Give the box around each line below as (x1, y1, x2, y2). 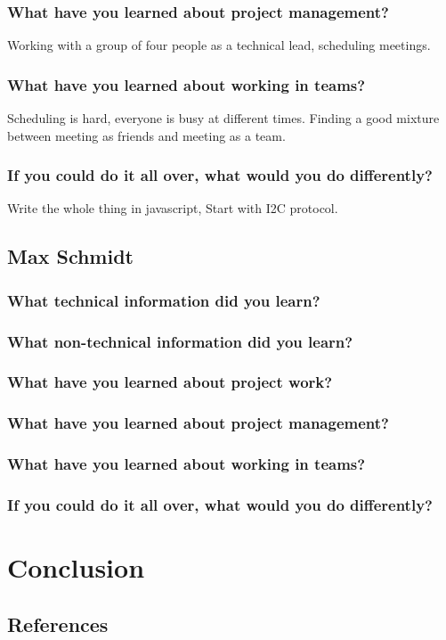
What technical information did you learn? (7, 289, 320, 311)
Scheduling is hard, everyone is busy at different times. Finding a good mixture (7, 109, 440, 127)
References (7, 610, 109, 637)
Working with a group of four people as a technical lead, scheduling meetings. (7, 36, 431, 54)
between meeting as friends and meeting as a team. (7, 126, 286, 144)
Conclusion (7, 549, 145, 586)
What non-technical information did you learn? (7, 330, 353, 352)
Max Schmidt (7, 242, 134, 270)
